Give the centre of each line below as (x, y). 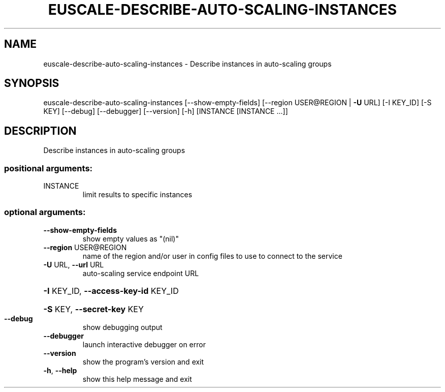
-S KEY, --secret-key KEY (93, 309)
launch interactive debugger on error (144, 344)
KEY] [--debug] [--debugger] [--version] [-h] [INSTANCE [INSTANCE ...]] (166, 111)
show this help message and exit (137, 379)
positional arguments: (49, 168)
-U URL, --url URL (74, 264)
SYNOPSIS (32, 83)
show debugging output (122, 327)
